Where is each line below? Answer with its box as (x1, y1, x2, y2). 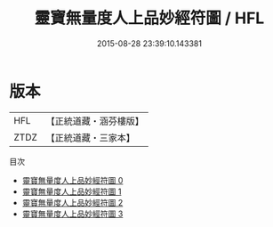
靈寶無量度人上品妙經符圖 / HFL (34, 8, 265, 28)
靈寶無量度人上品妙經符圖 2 (21, 197, 124, 207)
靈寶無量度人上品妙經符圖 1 (21, 186, 122, 197)
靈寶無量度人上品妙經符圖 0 (21, 174, 124, 185)
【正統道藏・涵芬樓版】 (45, 115, 145, 127)
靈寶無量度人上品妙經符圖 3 (21, 208, 124, 219)
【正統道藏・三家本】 (45, 131, 136, 143)
